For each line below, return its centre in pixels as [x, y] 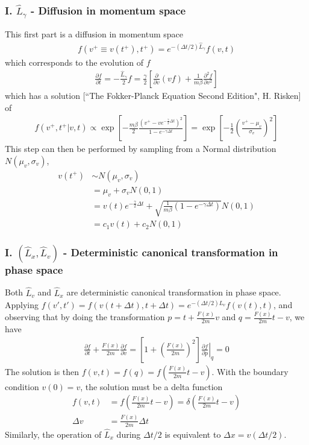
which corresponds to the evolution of [74, 62]
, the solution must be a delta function [151, 386]
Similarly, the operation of [53, 434]
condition [22, 386]
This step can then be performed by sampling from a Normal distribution [141, 149]
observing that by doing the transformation [85, 317]
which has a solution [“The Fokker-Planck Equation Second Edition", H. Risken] [153, 95]
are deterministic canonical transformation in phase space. [174, 292]
